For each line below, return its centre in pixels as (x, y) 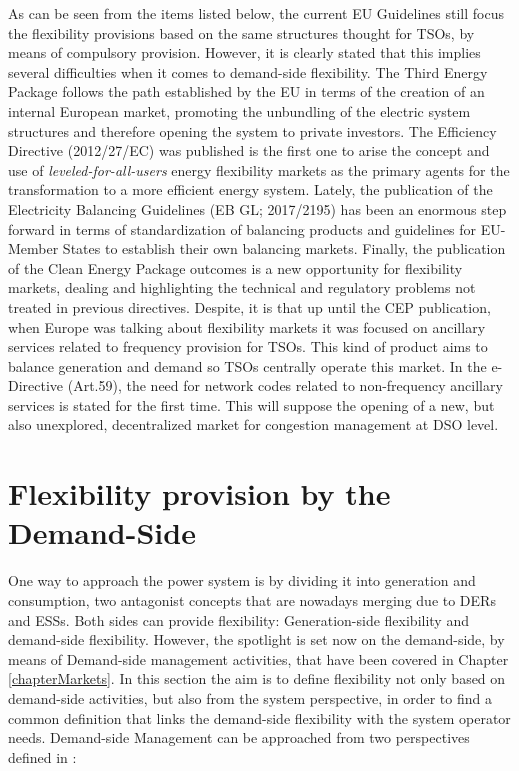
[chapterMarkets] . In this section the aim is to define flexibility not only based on (257, 678)
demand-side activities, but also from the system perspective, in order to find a (250, 697)
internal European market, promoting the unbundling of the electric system (239, 110)
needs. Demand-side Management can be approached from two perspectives (239, 737)
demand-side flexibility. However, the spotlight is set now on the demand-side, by (256, 639)
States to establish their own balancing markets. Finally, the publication (284, 248)
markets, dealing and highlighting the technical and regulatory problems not (242, 287)
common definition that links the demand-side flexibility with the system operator (259, 717)
